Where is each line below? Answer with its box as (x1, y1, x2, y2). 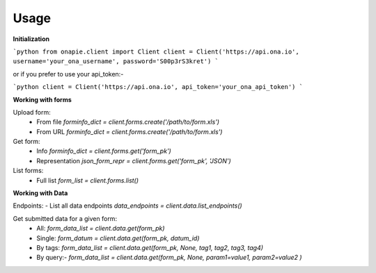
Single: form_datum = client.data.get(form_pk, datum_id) (36, 233, 200, 242)
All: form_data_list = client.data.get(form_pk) (36, 224, 165, 233)
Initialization (13, 35, 50, 43)
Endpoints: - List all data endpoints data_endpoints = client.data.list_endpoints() (13, 201, 243, 210)
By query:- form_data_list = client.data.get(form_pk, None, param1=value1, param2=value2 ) (36, 254, 302, 262)
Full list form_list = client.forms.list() (36, 176, 139, 184)
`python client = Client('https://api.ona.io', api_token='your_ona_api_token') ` (13, 83, 303, 91)
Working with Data (13, 189, 68, 197)
